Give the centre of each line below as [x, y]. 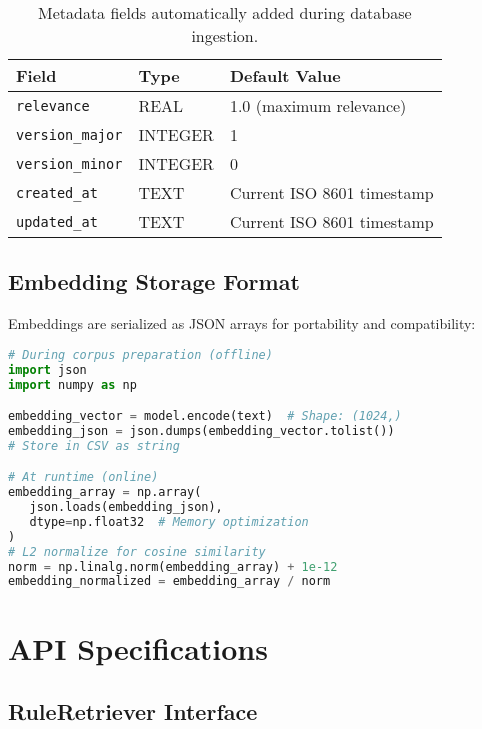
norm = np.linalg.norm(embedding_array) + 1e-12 [173, 566]
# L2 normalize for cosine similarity [137, 551]
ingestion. [225, 35]
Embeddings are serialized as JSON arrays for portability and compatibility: [242, 323]
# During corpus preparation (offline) [140, 354]
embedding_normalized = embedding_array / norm [169, 581]
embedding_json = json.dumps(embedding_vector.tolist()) [201, 430]
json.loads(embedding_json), [126, 507]
